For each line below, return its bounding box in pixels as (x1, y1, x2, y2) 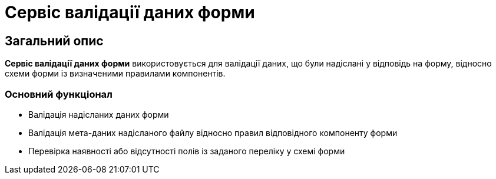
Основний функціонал (5, 88, 113, 100)
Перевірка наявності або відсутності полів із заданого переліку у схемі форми (28, 145, 345, 156)
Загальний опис (5, 33, 104, 48)
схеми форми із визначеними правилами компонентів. (5, 68, 226, 79)
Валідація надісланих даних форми (28, 109, 169, 120)
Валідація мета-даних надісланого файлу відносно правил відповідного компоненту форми (28, 127, 398, 138)
